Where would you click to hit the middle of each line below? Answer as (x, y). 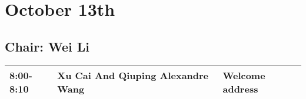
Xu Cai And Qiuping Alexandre (133, 75)
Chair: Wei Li (47, 46)
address (240, 88)
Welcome (244, 75)
